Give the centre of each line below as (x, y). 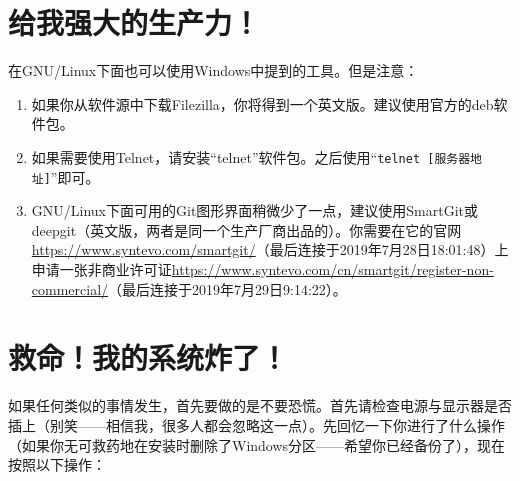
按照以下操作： (57, 464)
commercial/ (70, 288)
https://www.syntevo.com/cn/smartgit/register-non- (332, 269)
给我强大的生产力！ (134, 22)
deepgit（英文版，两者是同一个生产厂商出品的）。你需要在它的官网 (246, 229)
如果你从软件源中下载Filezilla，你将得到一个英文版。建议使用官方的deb (262, 103)
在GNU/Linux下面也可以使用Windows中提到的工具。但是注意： (213, 70)
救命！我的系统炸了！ (148, 357)
